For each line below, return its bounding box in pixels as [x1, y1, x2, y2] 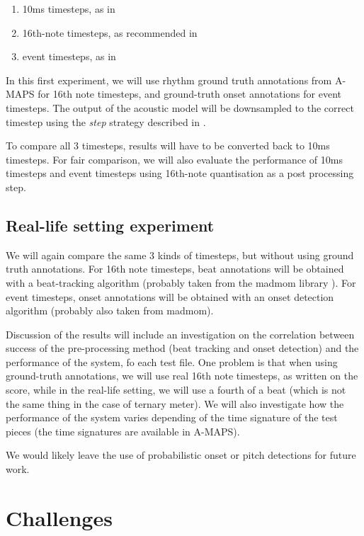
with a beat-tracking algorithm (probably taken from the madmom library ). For [6, 275, 356, 290]
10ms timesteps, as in [22, 1, 115, 16]
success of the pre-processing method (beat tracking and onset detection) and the [6, 341, 359, 355]
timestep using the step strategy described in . [6, 114, 206, 129]
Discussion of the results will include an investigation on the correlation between [6, 326, 355, 341]
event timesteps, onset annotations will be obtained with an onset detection [6, 289, 334, 304]
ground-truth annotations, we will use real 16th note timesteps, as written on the [6, 368, 358, 383]
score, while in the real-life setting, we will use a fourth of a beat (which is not [6, 382, 346, 397]
